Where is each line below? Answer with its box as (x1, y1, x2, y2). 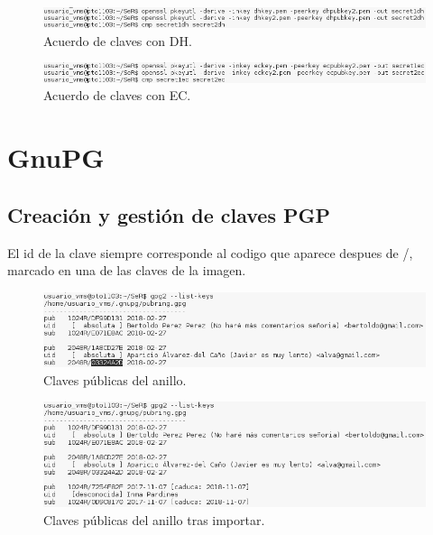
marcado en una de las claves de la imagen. (7, 261, 246, 280)
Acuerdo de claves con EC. (43, 86, 191, 105)
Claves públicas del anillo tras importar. (43, 510, 265, 529)
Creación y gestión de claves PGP (7, 200, 331, 228)
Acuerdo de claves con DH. (43, 31, 192, 50)
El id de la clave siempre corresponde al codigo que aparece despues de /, (7, 243, 413, 262)
